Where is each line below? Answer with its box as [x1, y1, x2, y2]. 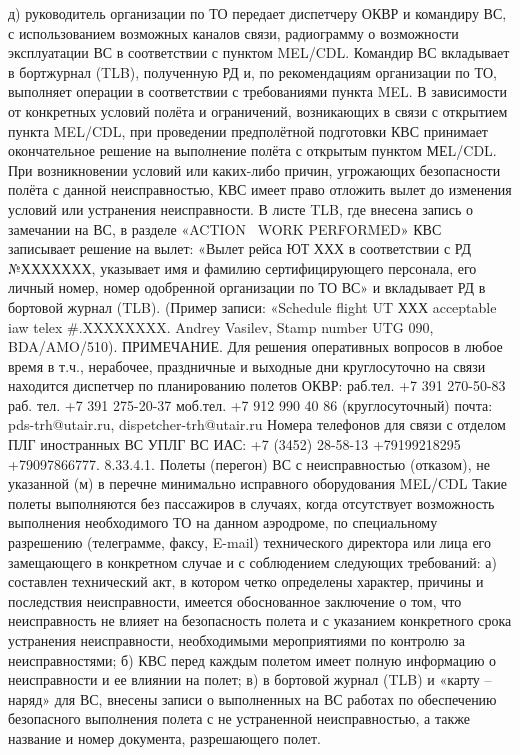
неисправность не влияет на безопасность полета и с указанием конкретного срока [8, 610, 512, 631]
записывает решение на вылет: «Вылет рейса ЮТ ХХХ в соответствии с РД [8, 238, 472, 259]
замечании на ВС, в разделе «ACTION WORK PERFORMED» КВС [8, 218, 442, 239]
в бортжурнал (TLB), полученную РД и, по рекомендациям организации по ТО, [8, 61, 497, 82]
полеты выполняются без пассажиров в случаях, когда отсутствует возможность [8, 492, 495, 513]
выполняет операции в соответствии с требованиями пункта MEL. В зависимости [8, 81, 507, 102]
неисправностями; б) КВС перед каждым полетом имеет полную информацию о [8, 649, 497, 670]
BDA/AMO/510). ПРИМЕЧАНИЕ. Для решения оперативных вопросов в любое [8, 336, 503, 357]
